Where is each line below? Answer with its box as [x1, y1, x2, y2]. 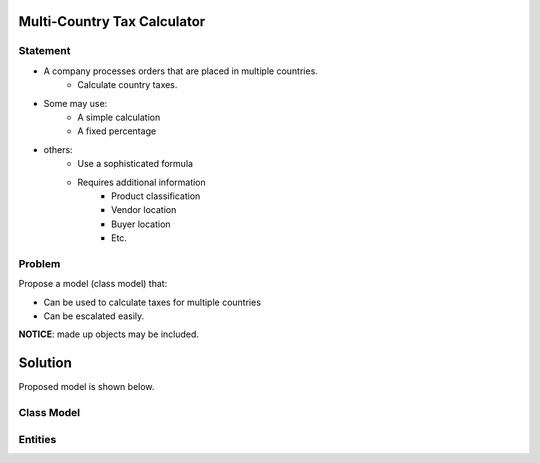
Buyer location [111, 218, 171, 230]
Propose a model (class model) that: [18, 278, 168, 290]
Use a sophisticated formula [77, 158, 194, 170]
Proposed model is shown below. [18, 381, 155, 393]
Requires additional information [77, 176, 207, 188]
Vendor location [111, 204, 177, 216]
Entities [18, 432, 57, 446]
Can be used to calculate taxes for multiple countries [43, 296, 262, 308]
